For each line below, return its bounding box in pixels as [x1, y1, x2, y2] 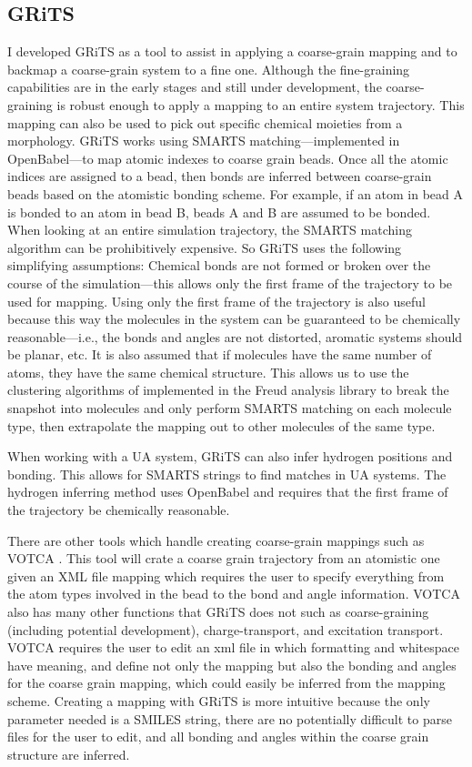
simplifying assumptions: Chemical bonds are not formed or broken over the [7, 256, 431, 275]
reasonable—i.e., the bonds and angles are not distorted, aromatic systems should [7, 327, 463, 346]
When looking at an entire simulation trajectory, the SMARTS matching [7, 220, 412, 239]
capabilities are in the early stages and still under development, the [7, 77, 382, 96]
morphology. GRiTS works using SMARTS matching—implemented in [7, 131, 400, 150]
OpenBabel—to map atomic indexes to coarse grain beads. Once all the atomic [7, 148, 448, 167]
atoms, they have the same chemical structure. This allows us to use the [7, 362, 409, 381]
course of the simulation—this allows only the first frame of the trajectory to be [7, 273, 453, 292]
